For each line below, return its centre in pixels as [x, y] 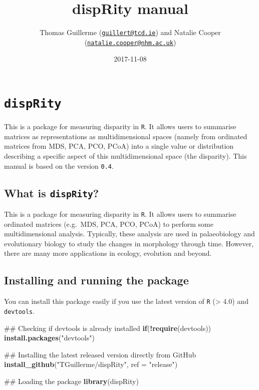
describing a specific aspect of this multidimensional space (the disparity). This [125, 155]
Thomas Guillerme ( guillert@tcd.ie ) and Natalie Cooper [130, 32]
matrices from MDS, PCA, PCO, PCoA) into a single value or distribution [119, 146]
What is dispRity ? [52, 192]
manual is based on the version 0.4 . [59, 165]
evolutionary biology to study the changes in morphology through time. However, [129, 243]
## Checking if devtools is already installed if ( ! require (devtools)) [108, 328]
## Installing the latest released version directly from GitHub [100, 354]
